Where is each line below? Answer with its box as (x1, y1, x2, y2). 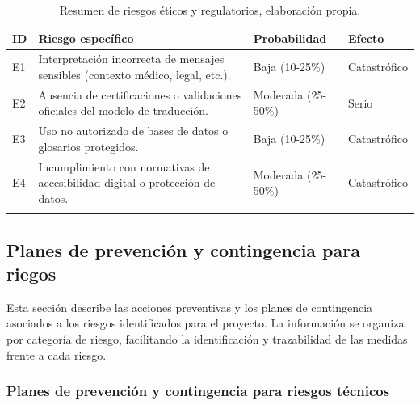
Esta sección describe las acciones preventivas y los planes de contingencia (6, 298, 373, 315)
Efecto (347, 29, 384, 46)
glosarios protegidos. (38, 137, 139, 154)
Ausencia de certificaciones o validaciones (38, 86, 242, 103)
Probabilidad (253, 29, 327, 46)
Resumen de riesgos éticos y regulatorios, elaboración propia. (59, 2, 361, 18)
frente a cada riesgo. (6, 346, 107, 363)
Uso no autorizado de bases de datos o (38, 122, 229, 139)
